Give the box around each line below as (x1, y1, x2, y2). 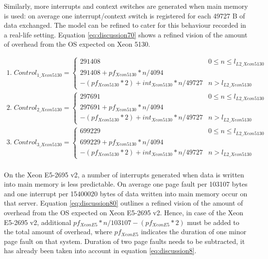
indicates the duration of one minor (141, 226, 247, 237)
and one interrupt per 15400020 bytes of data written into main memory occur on (4, 188, 248, 198)
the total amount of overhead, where (4, 226, 112, 237)
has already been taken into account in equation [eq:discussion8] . (4, 245, 197, 256)
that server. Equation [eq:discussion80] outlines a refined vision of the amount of (4, 198, 243, 208)
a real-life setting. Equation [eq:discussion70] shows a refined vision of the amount (4, 29, 248, 39)
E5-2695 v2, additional (4, 217, 71, 227)
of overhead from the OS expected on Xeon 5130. (4, 39, 151, 49)
